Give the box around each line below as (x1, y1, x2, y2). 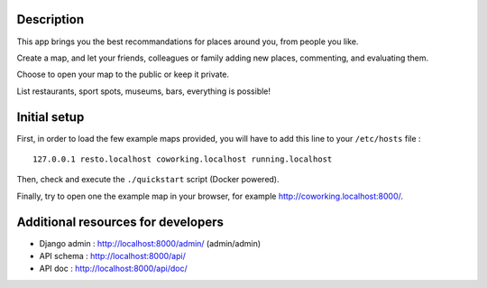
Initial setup (16, 109, 85, 125)
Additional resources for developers (16, 214, 225, 229)
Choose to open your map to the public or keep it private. (16, 69, 230, 80)
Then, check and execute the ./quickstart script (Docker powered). (16, 174, 280, 185)
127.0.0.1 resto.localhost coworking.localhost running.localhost (32, 153, 333, 164)
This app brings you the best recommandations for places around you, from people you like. (16, 36, 359, 47)
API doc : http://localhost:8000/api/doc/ (39, 263, 188, 274)
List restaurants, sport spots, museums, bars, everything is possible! (16, 86, 271, 97)
